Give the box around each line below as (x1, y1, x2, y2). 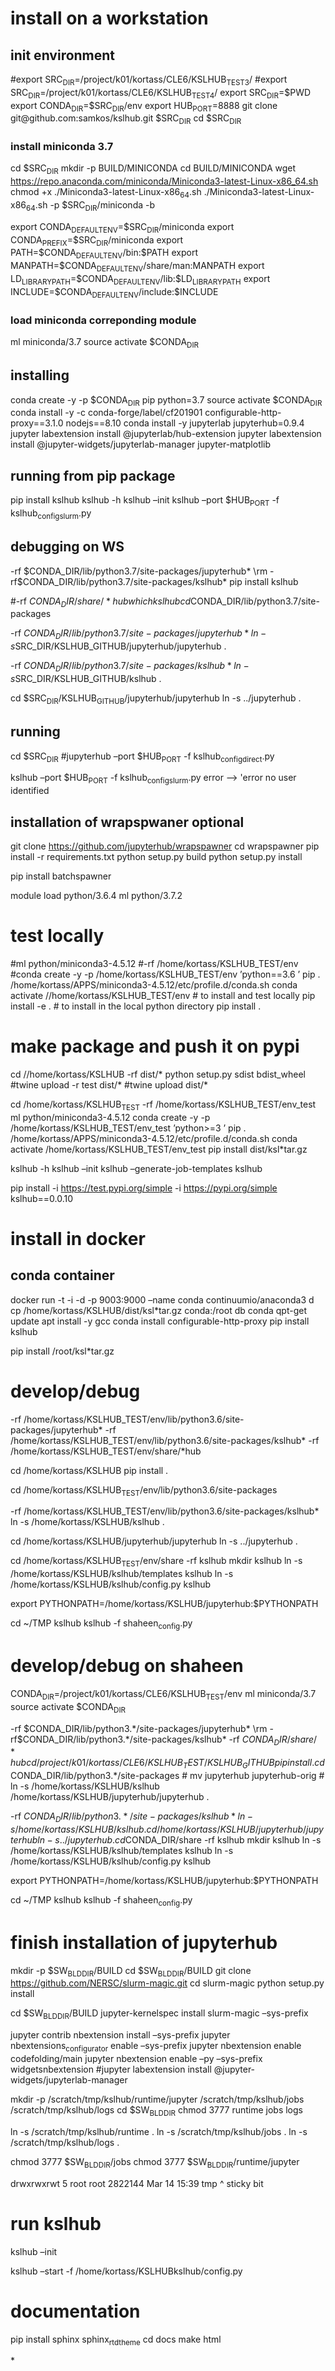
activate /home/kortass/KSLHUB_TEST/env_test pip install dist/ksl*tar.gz (10, 1143, 308, 1155)
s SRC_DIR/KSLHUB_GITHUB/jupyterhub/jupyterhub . (10, 640, 227, 652)
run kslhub (10, 2212, 102, 2235)
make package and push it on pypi (10, 1035, 300, 1058)
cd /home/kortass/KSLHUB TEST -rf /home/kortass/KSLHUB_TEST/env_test (10, 1098, 317, 1112)
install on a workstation (10, 7, 209, 30)
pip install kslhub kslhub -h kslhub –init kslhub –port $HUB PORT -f (10, 494, 280, 508)
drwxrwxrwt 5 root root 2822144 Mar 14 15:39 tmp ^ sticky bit (10, 2177, 264, 2189)
